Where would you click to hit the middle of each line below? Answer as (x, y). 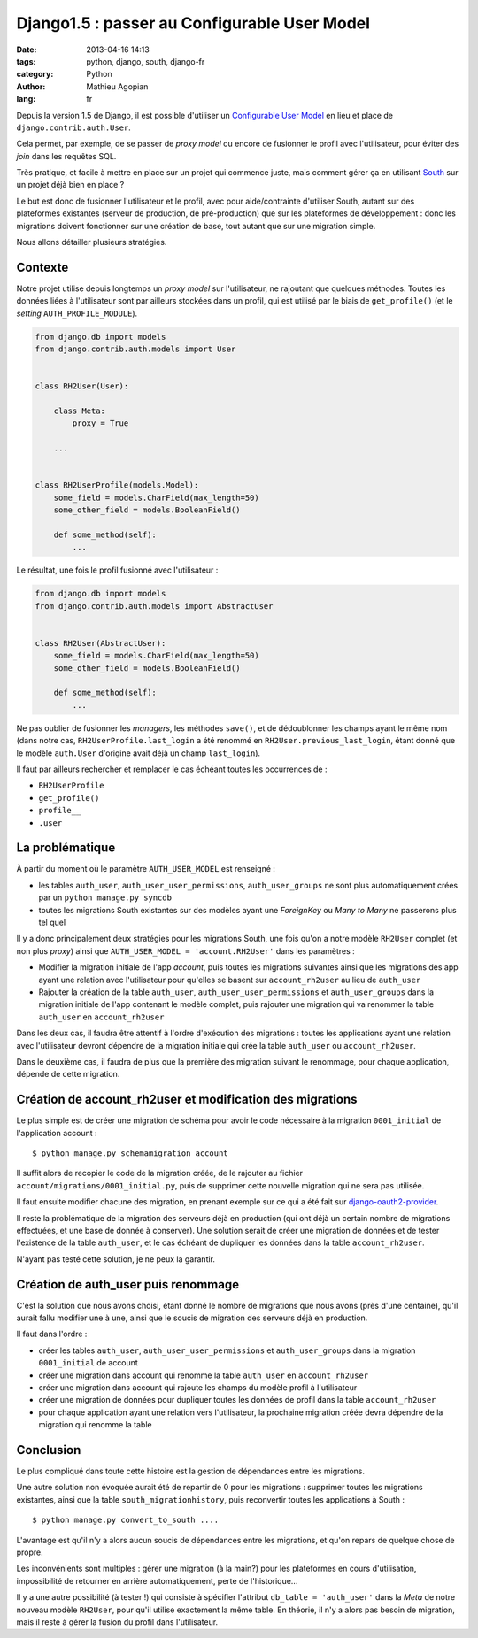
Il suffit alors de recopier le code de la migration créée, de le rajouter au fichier (160, 1173)
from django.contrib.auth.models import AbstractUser (154, 606)
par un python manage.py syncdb (105, 897)
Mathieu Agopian (117, 86)
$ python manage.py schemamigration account (131, 1153)
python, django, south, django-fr (146, 61)
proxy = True (100, 423)
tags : (26, 61)
